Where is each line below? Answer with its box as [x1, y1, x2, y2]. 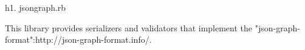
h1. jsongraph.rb [5, 1, 66, 13]
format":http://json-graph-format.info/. [5, 33, 152, 46]
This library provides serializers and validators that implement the [5, 21, 253, 34]
